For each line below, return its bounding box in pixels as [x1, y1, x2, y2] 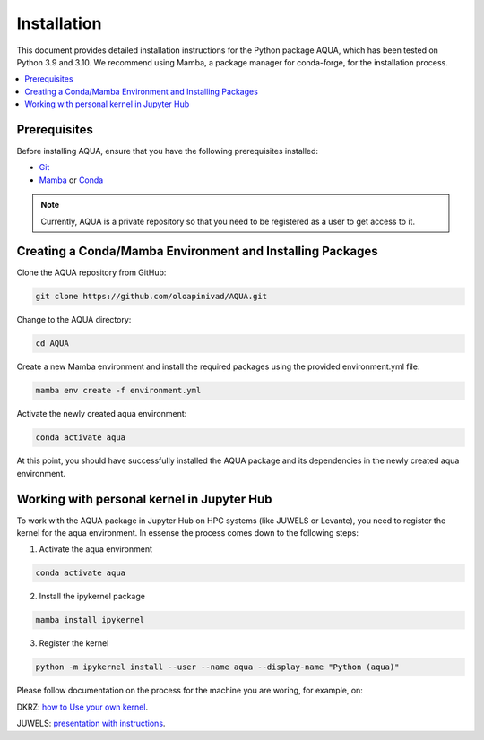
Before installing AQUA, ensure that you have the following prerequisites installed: [16, 146, 318, 157]
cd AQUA [35, 339, 69, 348]
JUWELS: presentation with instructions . [16, 718, 166, 729]
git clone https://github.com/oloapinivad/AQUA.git [35, 291, 268, 302]
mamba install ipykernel [35, 615, 145, 625]
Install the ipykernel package [39, 591, 145, 602]
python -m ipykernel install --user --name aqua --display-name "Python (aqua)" [35, 662, 400, 672]
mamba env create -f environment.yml [35, 385, 202, 396]
